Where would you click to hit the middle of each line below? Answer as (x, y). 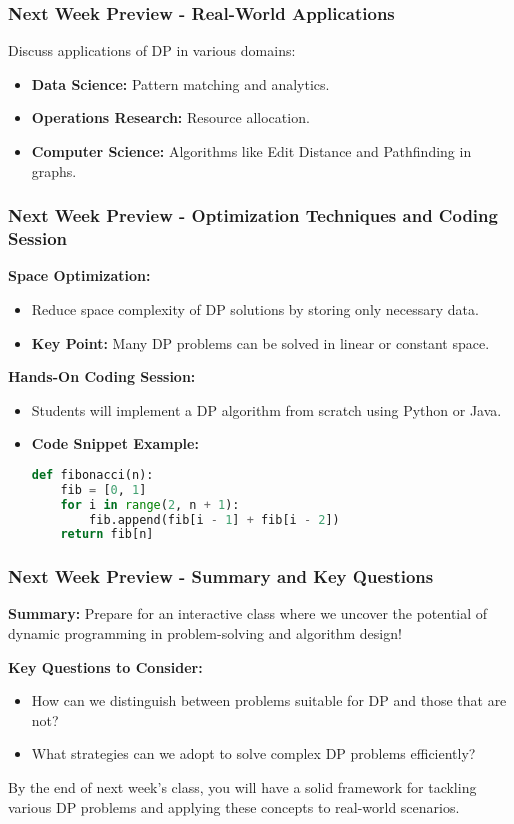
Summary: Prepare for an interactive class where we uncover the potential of (248, 613)
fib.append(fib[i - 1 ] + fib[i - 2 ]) (214, 519)
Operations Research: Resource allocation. (170, 117)
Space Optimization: (79, 275)
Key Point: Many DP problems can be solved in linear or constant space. (260, 342)
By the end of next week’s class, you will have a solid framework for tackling (242, 787)
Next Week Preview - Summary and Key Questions (221, 576)
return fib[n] (107, 534)
